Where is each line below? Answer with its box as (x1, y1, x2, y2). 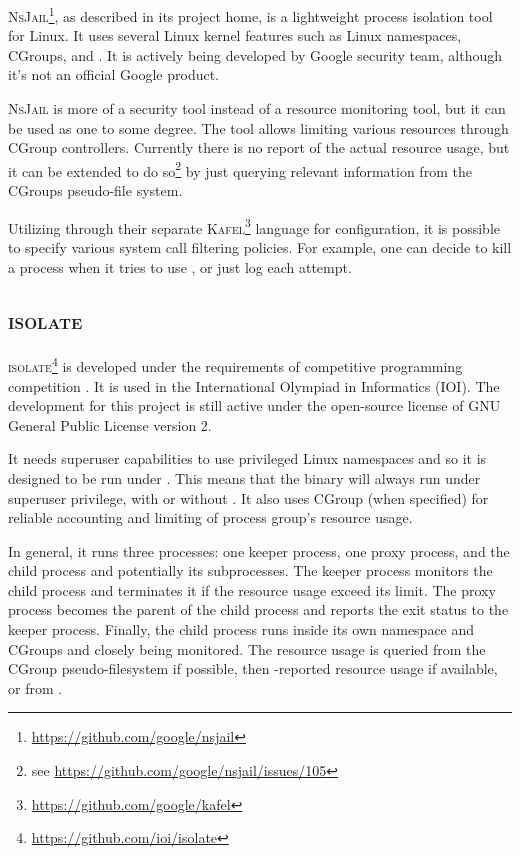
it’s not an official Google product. (8, 64, 220, 85)
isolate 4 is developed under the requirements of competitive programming (8, 353, 463, 376)
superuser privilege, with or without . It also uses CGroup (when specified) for (8, 487, 489, 508)
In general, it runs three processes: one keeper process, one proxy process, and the (8, 540, 510, 561)
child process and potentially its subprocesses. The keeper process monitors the (8, 560, 493, 581)
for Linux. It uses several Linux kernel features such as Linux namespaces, (8, 25, 462, 46)
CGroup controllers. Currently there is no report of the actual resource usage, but (8, 137, 510, 158)
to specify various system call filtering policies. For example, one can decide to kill (8, 236, 512, 257)
